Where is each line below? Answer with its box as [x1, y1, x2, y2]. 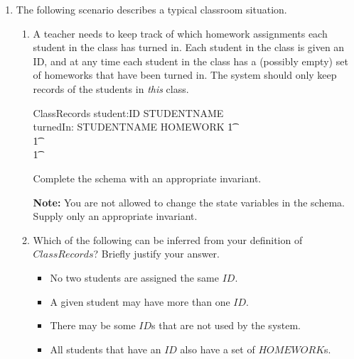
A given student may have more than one [50, 294, 230, 309]
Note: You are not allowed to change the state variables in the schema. [33, 194, 345, 209]
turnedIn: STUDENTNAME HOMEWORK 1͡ [33, 119, 233, 134]
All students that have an [50, 341, 161, 356]
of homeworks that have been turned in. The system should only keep [33, 67, 337, 82]
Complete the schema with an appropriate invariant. [33, 170, 262, 185]
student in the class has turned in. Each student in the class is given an [33, 40, 345, 55]
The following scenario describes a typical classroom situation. [16, 2, 287, 16]
